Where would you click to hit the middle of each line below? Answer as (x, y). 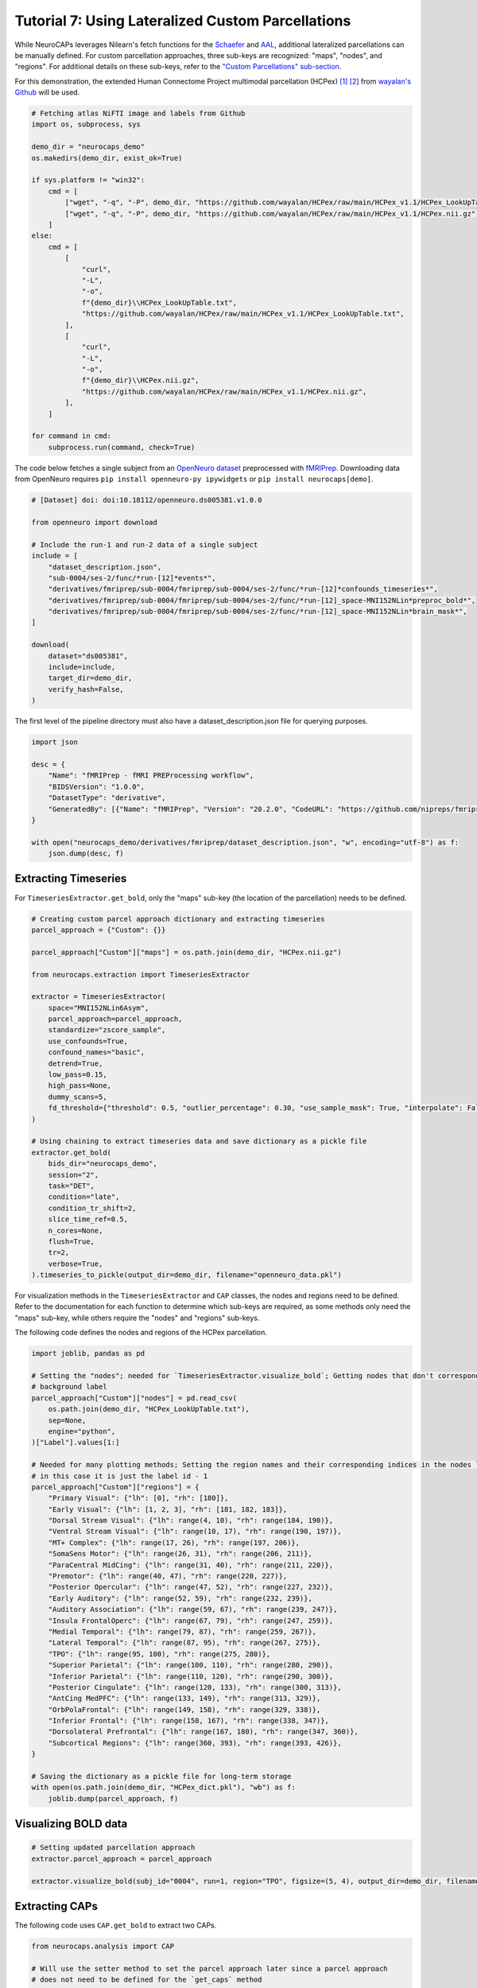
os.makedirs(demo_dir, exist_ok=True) (107, 158)
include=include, (82, 667)
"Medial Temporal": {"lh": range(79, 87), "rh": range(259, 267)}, (182, 1631)
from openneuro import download (95, 522)
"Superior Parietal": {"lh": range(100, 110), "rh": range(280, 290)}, (191, 1665)
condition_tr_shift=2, (92, 1208)
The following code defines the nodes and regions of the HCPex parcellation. (141, 1333)
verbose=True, (76, 1264)
